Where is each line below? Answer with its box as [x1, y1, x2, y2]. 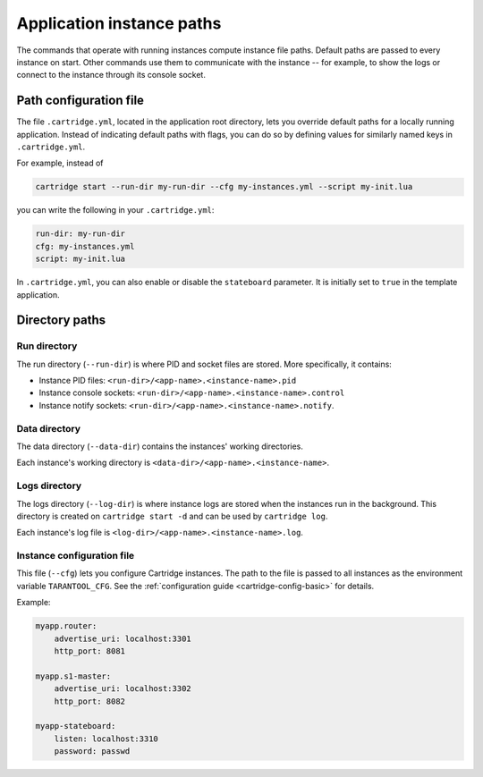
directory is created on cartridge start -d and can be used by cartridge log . [16, 511, 328, 521]
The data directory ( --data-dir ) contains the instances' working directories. [16, 441, 304, 452]
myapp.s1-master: [35, 671, 112, 681]
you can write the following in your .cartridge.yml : [16, 205, 215, 215]
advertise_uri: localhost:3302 [54, 684, 191, 694]
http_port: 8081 [54, 646, 125, 656]
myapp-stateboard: [35, 721, 116, 731]
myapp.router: [35, 621, 97, 631]
